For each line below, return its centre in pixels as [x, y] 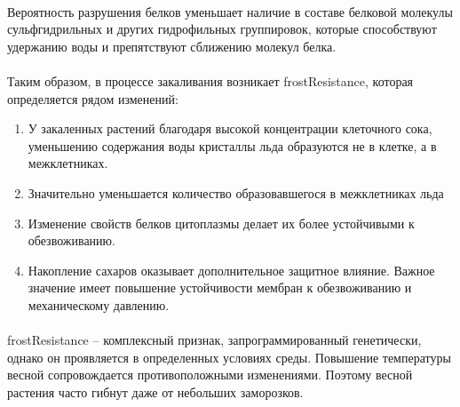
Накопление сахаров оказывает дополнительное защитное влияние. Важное [231, 270]
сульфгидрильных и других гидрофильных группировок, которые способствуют [222, 29]
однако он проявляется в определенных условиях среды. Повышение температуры [229, 357]
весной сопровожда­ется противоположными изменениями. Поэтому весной [210, 375]
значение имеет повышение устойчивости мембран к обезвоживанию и [220, 287]
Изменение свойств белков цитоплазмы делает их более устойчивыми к [221, 223]
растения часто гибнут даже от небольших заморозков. [155, 391]
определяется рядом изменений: [93, 98]
